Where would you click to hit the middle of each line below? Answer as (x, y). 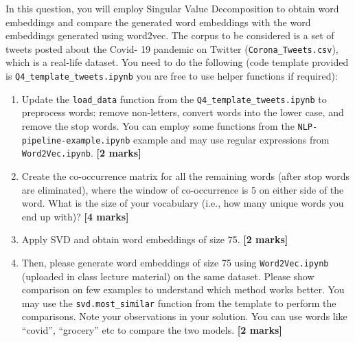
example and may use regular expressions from (231, 139)
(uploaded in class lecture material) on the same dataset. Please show (168, 276)
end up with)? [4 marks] (75, 216)
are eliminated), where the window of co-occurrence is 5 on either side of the (183, 189)
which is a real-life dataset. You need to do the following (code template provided (177, 62)
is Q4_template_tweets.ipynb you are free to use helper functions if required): (172, 76)
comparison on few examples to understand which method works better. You (183, 289)
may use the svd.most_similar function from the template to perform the (179, 303)
